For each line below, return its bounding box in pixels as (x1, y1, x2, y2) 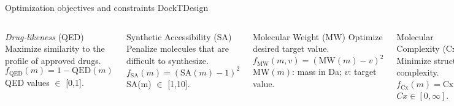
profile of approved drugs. (5, 54, 101, 66)
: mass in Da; (292, 65, 342, 78)
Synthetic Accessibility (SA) (126, 30, 232, 43)
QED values (5, 76, 50, 88)
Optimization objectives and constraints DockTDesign (5, 1, 209, 13)
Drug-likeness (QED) (5, 30, 84, 43)
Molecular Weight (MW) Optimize (253, 30, 383, 43)
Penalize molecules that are (126, 42, 229, 55)
